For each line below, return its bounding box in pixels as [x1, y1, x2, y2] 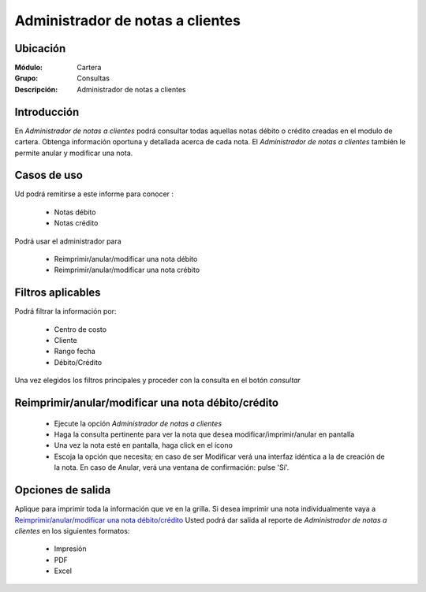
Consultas [77, 73, 110, 83]
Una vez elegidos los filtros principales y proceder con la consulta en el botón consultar [14, 375, 301, 385]
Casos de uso [14, 169, 83, 182]
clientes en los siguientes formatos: [14, 526, 130, 535]
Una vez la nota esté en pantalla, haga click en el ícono [54, 441, 233, 450]
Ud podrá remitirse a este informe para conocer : [14, 189, 174, 199]
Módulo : [14, 63, 43, 73]
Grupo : [14, 73, 39, 83]
